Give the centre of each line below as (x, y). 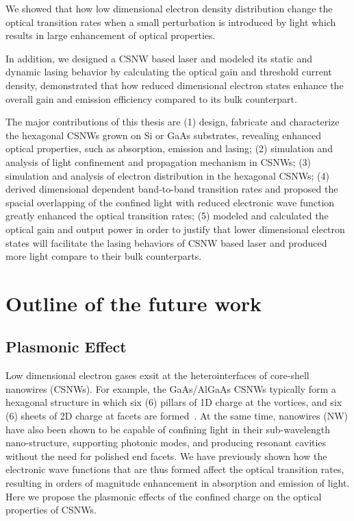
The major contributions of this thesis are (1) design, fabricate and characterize (173, 122)
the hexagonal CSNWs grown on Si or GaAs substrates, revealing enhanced (164, 135)
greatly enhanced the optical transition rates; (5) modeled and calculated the (167, 216)
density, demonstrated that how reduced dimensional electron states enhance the (175, 85)
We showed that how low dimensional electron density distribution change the (169, 8)
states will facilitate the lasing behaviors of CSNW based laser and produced (166, 242)
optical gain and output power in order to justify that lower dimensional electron (175, 229)
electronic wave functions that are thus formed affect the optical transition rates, (175, 469)
